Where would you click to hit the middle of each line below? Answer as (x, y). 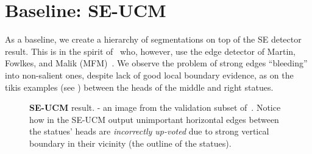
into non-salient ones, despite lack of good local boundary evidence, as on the (149, 75)
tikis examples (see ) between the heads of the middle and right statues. (139, 87)
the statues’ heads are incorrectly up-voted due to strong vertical (149, 131)
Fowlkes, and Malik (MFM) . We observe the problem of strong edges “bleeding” (156, 63)
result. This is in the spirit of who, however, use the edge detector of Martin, (150, 51)
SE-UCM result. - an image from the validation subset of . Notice (155, 107)
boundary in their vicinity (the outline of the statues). (130, 143)
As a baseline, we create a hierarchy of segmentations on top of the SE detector (153, 39)
